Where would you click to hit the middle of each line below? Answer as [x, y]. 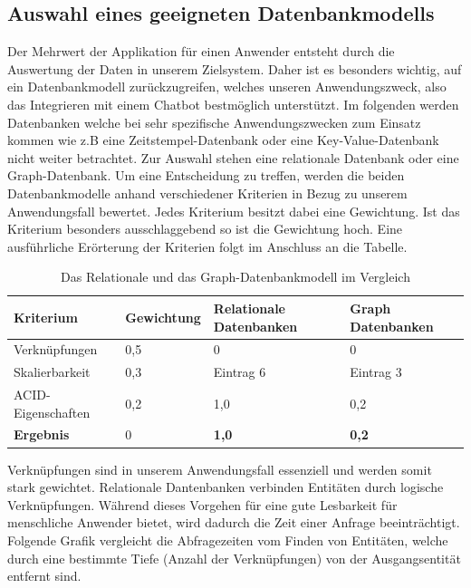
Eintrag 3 [376, 372]
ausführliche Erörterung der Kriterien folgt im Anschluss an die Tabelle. [207, 246]
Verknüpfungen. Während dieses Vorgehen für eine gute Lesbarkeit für [202, 504]
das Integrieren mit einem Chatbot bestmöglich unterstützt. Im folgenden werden [233, 104]
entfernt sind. [44, 576]
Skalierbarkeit [52, 372]
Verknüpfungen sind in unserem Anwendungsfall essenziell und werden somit [220, 469]
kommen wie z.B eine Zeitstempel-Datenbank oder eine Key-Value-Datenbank [223, 140]
